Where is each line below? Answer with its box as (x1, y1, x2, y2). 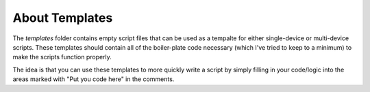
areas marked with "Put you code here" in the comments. (12, 75, 175, 83)
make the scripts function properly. (12, 53, 112, 61)
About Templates (12, 10, 113, 25)
